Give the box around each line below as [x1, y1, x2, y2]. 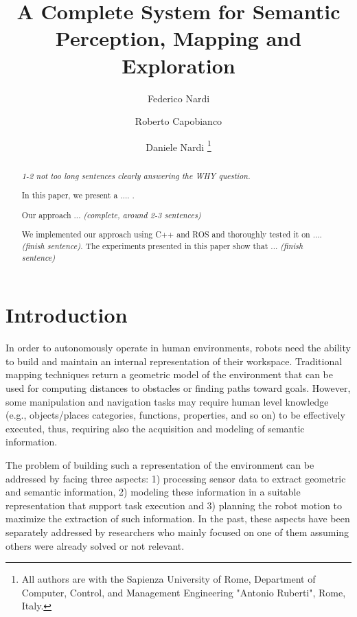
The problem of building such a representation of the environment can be [5, 458, 314, 472]
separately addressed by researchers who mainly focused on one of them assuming [5, 525, 349, 539]
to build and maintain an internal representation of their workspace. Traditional [5, 353, 343, 368]
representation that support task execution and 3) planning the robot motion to [5, 498, 343, 512]
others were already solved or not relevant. [5, 538, 185, 552]
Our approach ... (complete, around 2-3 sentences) [21, 209, 201, 220]
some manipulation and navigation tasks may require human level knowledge [5, 394, 329, 408]
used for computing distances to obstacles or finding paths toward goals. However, [5, 381, 351, 395]
